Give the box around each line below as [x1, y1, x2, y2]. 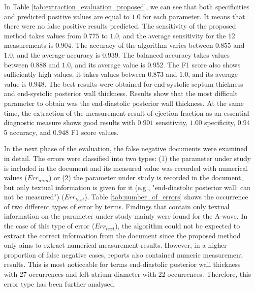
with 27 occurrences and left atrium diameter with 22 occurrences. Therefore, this [4, 269, 251, 279]
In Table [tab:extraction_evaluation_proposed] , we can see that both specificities [4, 1, 250, 11]
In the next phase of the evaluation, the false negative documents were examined [4, 143, 248, 154]
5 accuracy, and [4, 127, 51, 137]
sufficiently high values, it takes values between [4, 69, 146, 79]
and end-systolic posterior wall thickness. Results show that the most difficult [4, 88, 238, 98]
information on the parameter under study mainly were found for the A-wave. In [4, 211, 248, 221]
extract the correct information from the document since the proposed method [4, 230, 241, 240]
